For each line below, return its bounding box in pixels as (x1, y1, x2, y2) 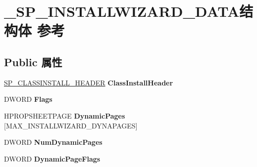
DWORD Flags (4, 94, 52, 104)
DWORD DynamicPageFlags (4, 153, 101, 164)
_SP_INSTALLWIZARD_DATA (4, 1, 240, 21)
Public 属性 (4, 54, 62, 69)
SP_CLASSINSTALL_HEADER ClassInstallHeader (4, 77, 173, 87)
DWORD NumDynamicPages (4, 137, 103, 147)
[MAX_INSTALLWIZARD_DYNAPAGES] (4, 120, 138, 130)
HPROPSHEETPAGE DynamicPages (4, 110, 125, 121)
